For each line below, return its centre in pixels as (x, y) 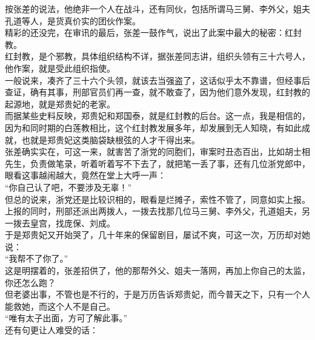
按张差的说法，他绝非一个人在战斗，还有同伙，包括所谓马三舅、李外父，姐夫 (157, 8)
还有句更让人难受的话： (51, 330)
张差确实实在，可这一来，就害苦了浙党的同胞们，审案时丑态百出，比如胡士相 (157, 151)
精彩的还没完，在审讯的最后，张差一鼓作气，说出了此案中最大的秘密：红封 (153, 32)
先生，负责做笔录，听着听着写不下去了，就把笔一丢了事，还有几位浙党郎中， (157, 163)
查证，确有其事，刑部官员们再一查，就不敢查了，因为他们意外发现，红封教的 (157, 92)
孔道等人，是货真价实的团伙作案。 (73, 20)
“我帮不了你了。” (37, 258)
